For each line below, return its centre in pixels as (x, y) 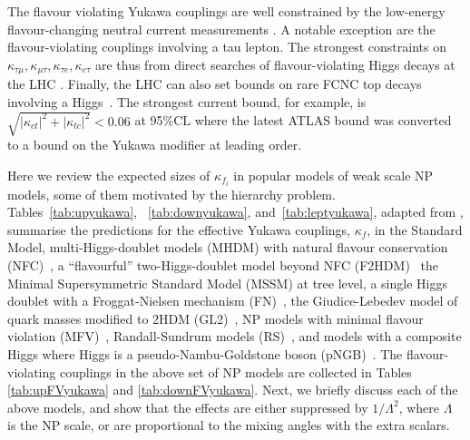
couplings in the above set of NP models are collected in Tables (235, 372)
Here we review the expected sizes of (109, 175)
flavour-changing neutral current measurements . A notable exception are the (221, 29)
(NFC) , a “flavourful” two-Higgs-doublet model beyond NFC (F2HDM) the (223, 265)
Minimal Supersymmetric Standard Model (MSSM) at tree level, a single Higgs (227, 283)
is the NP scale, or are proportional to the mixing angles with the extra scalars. (229, 425)
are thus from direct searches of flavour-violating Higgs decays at (275, 64)
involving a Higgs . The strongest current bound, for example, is (187, 101)
